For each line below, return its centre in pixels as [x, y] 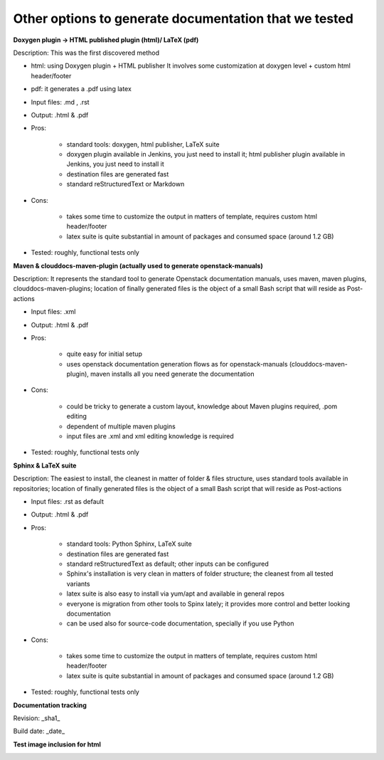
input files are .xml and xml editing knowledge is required [150, 436]
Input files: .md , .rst [60, 102]
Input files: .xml [53, 312]
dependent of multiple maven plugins [121, 426]
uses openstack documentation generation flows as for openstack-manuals [177, 364]
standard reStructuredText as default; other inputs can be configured [168, 564]
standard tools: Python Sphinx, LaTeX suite [129, 544]
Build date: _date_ [39, 731]
